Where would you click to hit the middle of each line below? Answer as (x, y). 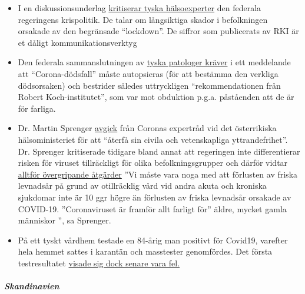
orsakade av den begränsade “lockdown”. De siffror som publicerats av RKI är (158, 31)
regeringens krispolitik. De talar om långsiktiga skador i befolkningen (143, 19)
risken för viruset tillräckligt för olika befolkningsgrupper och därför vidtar (153, 163)
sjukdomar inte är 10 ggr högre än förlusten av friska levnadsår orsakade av (155, 197)
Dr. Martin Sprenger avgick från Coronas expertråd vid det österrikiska (147, 128)
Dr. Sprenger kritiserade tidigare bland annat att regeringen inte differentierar (159, 151)
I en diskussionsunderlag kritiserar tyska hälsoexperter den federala (140, 8)
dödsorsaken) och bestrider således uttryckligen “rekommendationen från (149, 85)
